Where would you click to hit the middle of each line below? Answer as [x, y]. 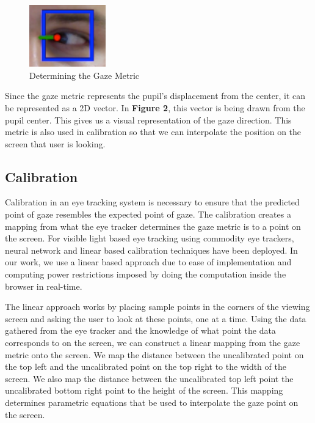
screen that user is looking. [55, 143]
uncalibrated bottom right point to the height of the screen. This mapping [144, 390]
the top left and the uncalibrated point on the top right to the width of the [146, 366]
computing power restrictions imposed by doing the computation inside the [146, 274]
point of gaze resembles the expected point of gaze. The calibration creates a [148, 214]
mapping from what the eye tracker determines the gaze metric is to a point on [153, 226]
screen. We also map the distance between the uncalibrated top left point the [149, 378]
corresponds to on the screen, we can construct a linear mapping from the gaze [153, 343]
